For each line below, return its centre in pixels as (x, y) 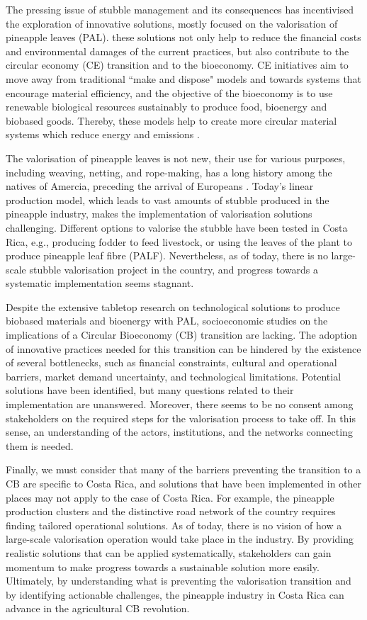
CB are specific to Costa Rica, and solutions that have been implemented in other (184, 483)
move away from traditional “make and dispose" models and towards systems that (184, 78)
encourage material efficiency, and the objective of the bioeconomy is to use (169, 92)
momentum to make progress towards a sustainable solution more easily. (163, 567)
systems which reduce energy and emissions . (103, 134)
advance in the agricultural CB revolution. (98, 608)
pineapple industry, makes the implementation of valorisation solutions (159, 214)
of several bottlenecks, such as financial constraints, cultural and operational (171, 362)
